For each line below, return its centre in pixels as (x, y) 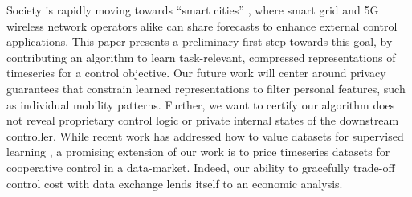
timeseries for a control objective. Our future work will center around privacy (196, 73)
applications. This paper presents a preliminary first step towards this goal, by (200, 41)
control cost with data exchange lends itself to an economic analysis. (175, 183)
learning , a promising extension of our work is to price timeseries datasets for (198, 152)
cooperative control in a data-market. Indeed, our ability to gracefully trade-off (201, 167)
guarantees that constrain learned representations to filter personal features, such (206, 88)
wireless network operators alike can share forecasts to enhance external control (202, 25)
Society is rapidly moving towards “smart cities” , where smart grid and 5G (193, 10)
